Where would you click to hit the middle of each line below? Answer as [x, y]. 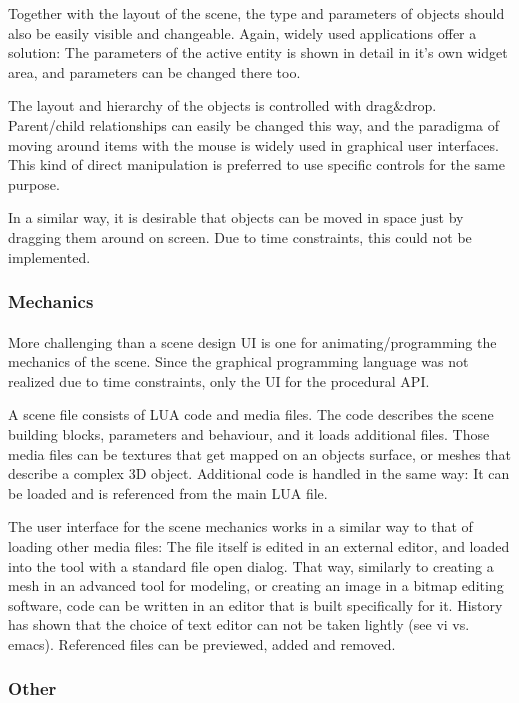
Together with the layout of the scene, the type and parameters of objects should [256, 13]
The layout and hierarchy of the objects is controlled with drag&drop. [222, 105]
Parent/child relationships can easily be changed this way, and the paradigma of [254, 124]
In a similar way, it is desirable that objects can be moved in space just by [236, 217]
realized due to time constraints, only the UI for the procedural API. [219, 380]
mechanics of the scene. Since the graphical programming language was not [238, 361]
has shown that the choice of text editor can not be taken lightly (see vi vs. [239, 624]
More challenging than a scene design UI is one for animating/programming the [252, 341]
